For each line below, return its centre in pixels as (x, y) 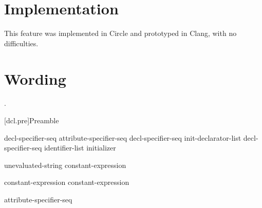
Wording (35, 78)
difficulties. (21, 43)
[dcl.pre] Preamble (32, 120)
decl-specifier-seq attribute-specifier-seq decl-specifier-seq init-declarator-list (123, 137)
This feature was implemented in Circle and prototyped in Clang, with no (120, 33)
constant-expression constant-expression (67, 182)
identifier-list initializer (80, 148)
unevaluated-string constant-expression (65, 165)
